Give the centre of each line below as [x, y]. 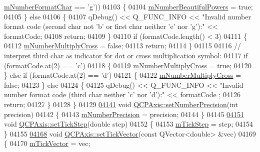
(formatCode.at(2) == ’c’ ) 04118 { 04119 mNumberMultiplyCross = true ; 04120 [128, 65]
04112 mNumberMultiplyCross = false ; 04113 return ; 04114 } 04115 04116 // [123, 46]
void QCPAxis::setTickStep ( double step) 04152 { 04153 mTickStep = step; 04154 [128, 124]
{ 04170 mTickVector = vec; [47, 143]
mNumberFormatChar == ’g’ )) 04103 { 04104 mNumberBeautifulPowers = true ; [128, 6]
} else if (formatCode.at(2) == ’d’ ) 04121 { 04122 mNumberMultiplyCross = [123, 75]
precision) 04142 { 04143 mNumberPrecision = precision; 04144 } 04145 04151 [124, 114]
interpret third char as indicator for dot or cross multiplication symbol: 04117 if [126, 55]
